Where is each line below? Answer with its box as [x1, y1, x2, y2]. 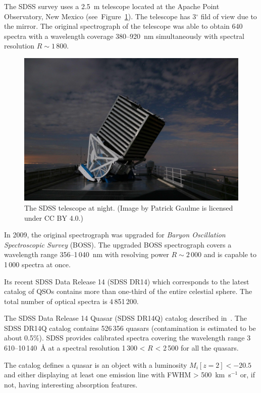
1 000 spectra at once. [4, 259, 71, 269]
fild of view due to [200, 11, 257, 21]
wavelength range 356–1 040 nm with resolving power [4, 249, 169, 260]
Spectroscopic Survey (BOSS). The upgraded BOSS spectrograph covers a [4, 239, 232, 250]
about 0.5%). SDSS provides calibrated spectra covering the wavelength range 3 [4, 332, 251, 343]
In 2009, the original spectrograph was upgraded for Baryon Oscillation [4, 229, 226, 240]
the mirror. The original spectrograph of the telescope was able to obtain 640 [4, 21, 243, 31]
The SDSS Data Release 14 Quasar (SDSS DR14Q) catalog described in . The [4, 313, 247, 323]
